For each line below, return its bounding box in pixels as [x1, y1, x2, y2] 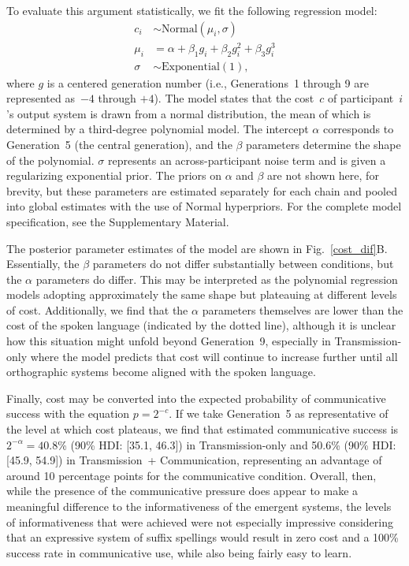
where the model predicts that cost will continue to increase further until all [30, 348, 398, 364]
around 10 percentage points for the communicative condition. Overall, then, [6, 467, 377, 483]
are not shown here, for [267, 167, 379, 184]
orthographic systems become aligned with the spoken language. [6, 363, 316, 380]
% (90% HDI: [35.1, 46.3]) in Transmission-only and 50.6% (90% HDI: [58, 436, 396, 452]
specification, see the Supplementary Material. [6, 213, 229, 229]
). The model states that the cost [154, 90, 314, 106]
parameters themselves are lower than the [202, 301, 403, 318]
